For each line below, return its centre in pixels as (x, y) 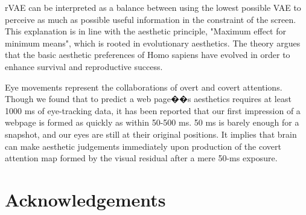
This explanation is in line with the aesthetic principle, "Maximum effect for (145, 31)
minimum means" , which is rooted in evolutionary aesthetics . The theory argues (153, 43)
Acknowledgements (85, 199)
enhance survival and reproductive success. (84, 66)
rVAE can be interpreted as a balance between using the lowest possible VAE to (153, 7)
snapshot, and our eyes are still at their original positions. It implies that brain (151, 134)
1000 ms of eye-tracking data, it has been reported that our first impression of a (153, 110)
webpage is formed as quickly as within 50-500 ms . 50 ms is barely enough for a (152, 122)
